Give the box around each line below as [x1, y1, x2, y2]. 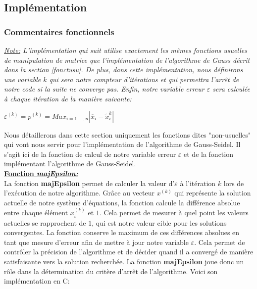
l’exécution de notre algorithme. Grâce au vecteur [4, 188, 154, 198]
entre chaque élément [4, 207, 68, 218]
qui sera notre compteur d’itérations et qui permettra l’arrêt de [49, 74, 239, 84]
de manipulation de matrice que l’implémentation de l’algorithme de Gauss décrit [4, 54, 250, 65]
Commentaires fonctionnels [4, 25, 114, 38]
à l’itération [180, 178, 216, 188]
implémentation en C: [4, 276, 70, 286]
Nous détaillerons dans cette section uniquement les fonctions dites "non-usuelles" [4, 129, 251, 140]
